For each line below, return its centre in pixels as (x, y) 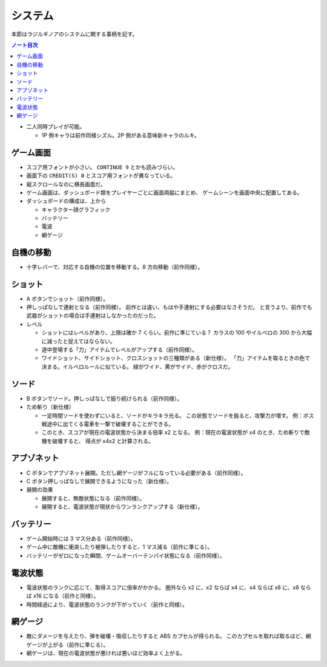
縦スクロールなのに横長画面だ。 (66, 184)
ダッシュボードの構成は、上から (66, 201)
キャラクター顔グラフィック (76, 209)
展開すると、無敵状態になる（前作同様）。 (93, 498)
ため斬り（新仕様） (50, 407)
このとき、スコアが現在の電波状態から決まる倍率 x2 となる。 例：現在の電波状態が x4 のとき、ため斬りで (173, 432)
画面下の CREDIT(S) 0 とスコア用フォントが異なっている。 (101, 175)
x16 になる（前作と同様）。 (66, 596)
